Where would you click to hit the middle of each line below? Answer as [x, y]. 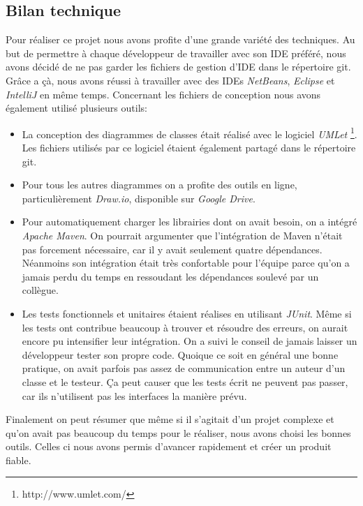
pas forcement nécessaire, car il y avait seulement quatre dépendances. [172, 249]
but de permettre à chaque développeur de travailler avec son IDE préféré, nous [176, 53]
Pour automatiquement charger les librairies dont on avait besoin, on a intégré [190, 222]
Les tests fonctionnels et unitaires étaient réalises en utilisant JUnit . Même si [187, 313]
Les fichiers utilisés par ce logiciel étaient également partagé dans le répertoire [189, 148]
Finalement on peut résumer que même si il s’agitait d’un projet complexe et [170, 419]
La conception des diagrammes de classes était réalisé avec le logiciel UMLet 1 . [190, 133]
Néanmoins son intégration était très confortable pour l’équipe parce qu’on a [186, 263]
